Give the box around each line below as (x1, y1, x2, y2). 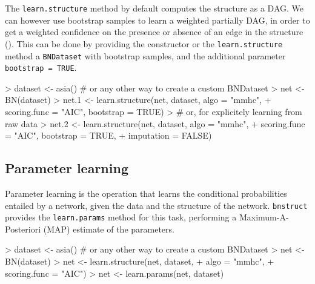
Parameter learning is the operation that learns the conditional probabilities (5, 187, 287, 199)
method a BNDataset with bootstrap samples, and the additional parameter (5, 49, 286, 62)
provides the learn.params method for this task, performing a (5, 211, 237, 223)
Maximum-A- (239, 211, 289, 223)
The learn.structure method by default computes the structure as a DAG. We (5, 2, 303, 14)
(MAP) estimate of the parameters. (43, 222, 174, 235)
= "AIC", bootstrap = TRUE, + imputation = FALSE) (5, 129, 212, 142)
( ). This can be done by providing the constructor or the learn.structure (5, 37, 283, 50)
